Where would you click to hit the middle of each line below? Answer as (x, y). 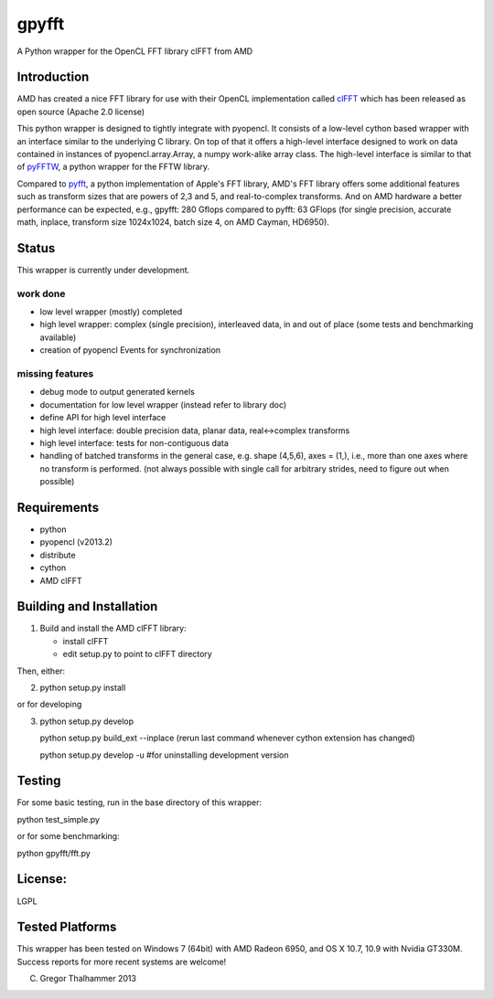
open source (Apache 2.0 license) (81, 112)
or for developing (49, 705)
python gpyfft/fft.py (54, 853)
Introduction (53, 77)
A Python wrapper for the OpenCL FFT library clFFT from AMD (135, 51)
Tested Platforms (67, 927)
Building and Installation (87, 606)
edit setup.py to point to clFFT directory (137, 654)
